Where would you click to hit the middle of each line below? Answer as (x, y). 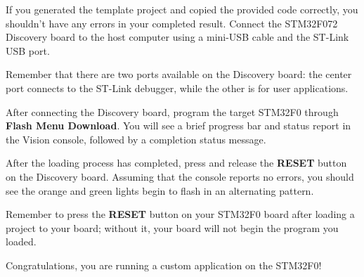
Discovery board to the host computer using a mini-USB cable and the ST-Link (177, 37)
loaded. (21, 241)
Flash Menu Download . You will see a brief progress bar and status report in (178, 125)
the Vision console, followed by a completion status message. (136, 139)
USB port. (28, 50)
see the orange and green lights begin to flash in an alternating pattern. (160, 190)
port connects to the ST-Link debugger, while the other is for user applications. (177, 88)
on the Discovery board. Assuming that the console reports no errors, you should (180, 176)
